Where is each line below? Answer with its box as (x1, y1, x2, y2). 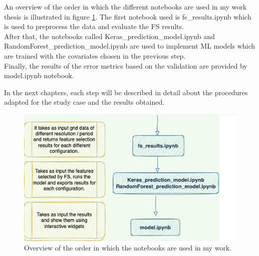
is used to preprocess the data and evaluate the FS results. (4, 21, 184, 32)
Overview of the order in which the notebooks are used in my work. (24, 242, 232, 253)
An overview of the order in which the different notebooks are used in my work (4, 2, 247, 12)
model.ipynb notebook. (4, 70, 74, 81)
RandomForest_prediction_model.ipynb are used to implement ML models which (4, 41, 255, 51)
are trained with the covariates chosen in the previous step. (4, 50, 186, 61)
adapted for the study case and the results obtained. (4, 97, 165, 107)
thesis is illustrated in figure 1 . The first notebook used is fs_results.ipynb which (4, 11, 251, 22)
